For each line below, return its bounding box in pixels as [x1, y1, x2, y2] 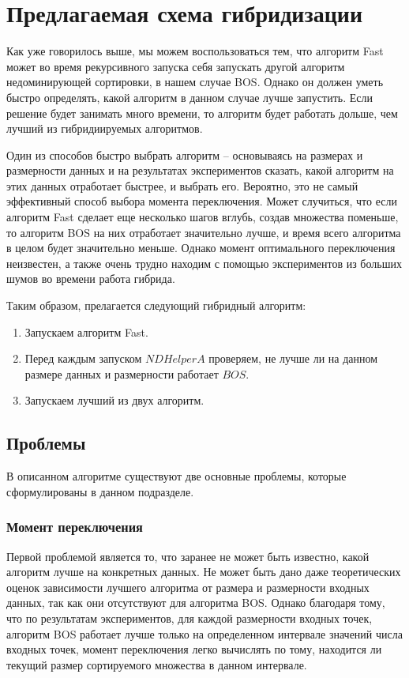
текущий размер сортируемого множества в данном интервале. [6, 656, 307, 672]
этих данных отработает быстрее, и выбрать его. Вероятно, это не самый [6, 177, 358, 194]
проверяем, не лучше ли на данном [208, 350, 378, 367]
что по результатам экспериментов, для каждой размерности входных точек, [6, 609, 373, 626]
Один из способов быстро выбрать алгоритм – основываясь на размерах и [6, 146, 363, 163]
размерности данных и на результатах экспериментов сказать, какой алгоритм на [6, 162, 394, 179]
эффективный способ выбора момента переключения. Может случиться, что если [6, 193, 397, 209]
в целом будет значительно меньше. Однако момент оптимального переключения [6, 239, 396, 256]
